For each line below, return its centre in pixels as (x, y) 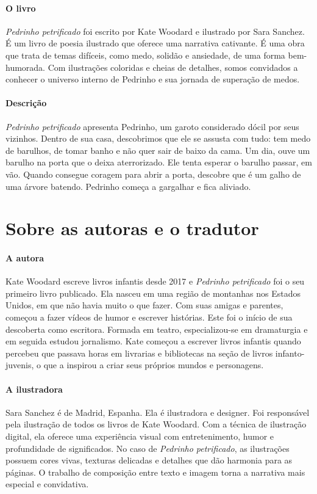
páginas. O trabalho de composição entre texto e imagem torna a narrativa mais (155, 472)
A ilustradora (34, 389)
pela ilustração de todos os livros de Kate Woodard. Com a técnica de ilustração (156, 424)
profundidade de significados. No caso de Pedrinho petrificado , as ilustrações (148, 448)
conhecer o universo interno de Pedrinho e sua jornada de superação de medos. (153, 79)
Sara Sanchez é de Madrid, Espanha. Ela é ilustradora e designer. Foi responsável (158, 412)
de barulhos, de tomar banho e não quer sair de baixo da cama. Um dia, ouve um (158, 150)
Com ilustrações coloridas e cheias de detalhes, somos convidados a (173, 67)
